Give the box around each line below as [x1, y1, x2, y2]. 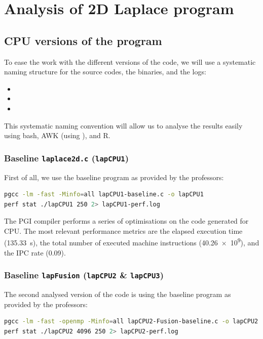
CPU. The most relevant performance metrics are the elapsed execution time [4, 225, 243, 236]
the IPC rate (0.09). [4, 247, 66, 258]
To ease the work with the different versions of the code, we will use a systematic [4, 56, 256, 67]
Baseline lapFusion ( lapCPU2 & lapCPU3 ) [4, 269, 164, 281]
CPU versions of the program [4, 32, 162, 48]
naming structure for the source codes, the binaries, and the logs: [4, 66, 206, 77]
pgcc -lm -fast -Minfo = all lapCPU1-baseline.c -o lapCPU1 [4, 191, 204, 198]
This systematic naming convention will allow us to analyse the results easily [4, 120, 243, 131]
